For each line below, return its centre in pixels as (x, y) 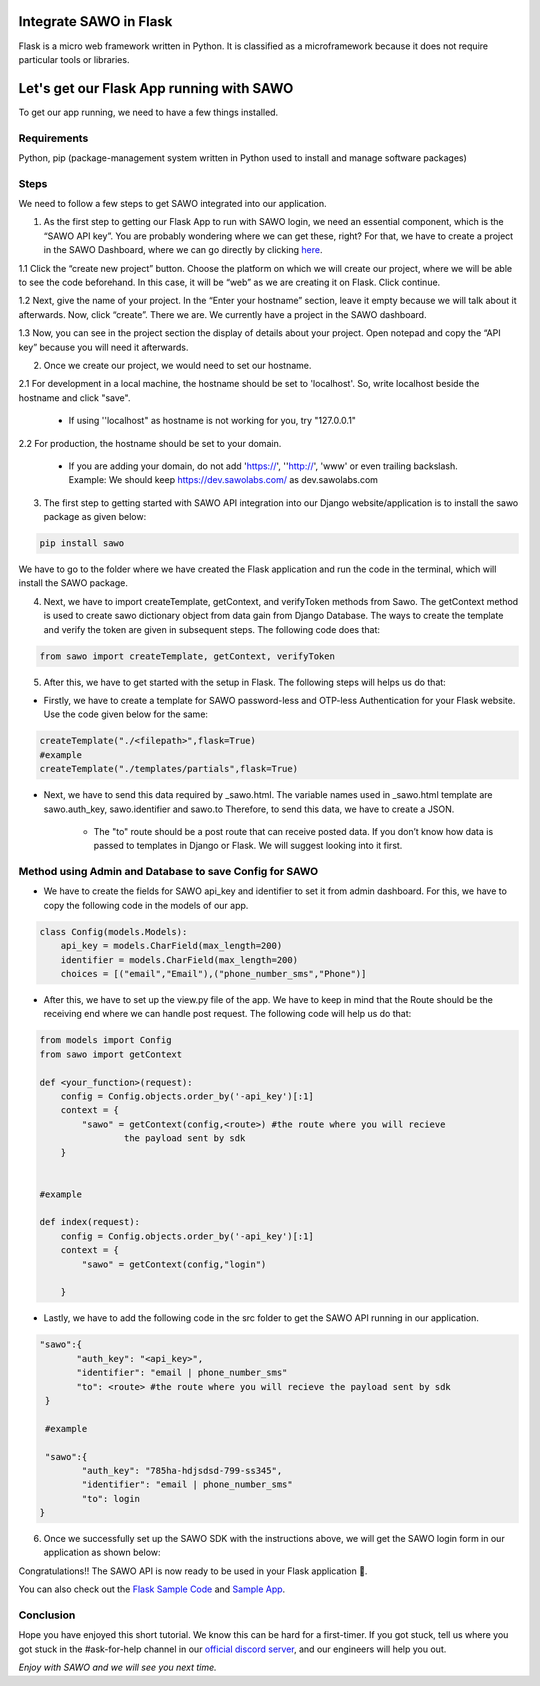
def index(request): (89, 1222)
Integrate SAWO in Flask (95, 21)
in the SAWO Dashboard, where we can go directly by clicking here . (183, 250)
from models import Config (105, 1040)
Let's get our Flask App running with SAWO (156, 88)
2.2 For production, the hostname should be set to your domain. (150, 443)
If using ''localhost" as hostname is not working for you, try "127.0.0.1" (212, 421)
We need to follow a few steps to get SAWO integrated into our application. (172, 204)
